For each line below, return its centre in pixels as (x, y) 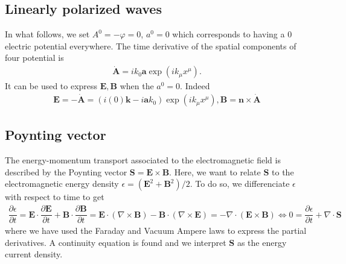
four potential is (34, 58)
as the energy (262, 242)
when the (137, 86)
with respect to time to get (55, 197)
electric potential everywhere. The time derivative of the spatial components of (151, 46)
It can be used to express (51, 86)
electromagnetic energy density (62, 184)
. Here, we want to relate (215, 171)
